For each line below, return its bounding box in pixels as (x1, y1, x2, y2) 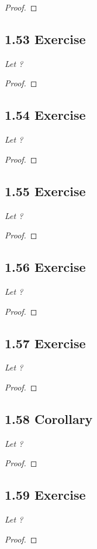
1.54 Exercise (5, 106, 86, 124)
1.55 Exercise (5, 181, 86, 200)
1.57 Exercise (5, 334, 86, 352)
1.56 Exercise (5, 258, 86, 276)
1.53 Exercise (5, 29, 86, 48)
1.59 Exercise (5, 486, 86, 504)
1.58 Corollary (5, 409, 93, 427)
